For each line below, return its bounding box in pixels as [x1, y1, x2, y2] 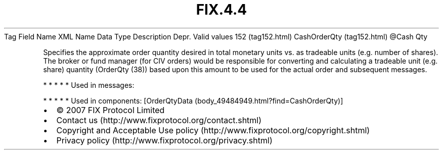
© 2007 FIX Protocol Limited [56, 105, 165, 115]
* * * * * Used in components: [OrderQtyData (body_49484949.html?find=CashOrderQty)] [43, 96, 343, 105]
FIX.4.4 [196, 1, 247, 18]
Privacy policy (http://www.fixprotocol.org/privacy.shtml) [56, 135, 273, 145]
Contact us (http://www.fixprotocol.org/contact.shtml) [56, 115, 262, 125]
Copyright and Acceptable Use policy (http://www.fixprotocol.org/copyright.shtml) [56, 125, 370, 135]
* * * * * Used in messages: [43, 80, 135, 89]
